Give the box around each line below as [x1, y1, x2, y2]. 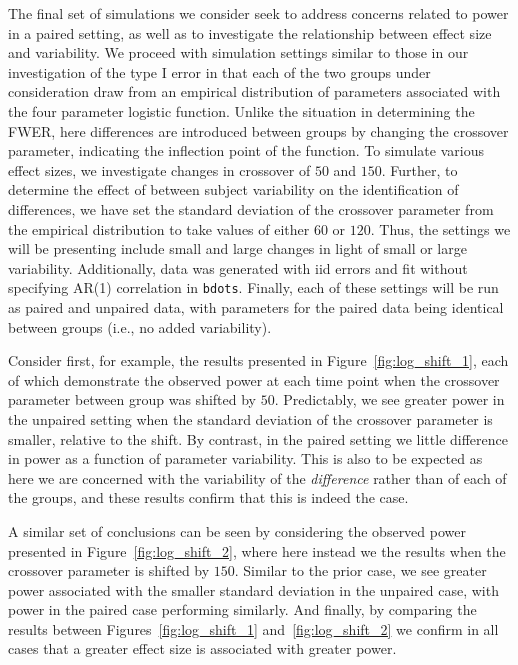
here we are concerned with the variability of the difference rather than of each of [8, 467, 507, 488]
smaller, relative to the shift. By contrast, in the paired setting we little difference [8, 428, 508, 449]
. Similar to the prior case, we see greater [234, 560, 487, 581]
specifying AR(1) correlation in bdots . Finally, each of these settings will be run [8, 277, 499, 298]
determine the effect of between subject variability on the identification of [8, 179, 459, 200]
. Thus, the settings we [370, 218, 511, 239]
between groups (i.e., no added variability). [8, 316, 272, 337]
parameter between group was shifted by [8, 389, 256, 410]
